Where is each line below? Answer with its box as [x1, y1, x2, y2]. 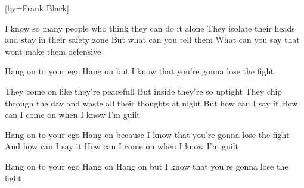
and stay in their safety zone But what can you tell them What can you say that [5, 33, 300, 46]
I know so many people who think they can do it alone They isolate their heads [5, 21, 295, 34]
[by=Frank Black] [5, 2, 69, 14]
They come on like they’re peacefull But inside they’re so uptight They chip [5, 84, 283, 97]
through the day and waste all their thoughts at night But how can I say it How [5, 96, 298, 109]
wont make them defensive [5, 45, 101, 57]
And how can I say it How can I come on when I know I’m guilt [5, 140, 239, 152]
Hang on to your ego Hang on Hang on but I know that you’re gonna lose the [5, 159, 289, 172]
